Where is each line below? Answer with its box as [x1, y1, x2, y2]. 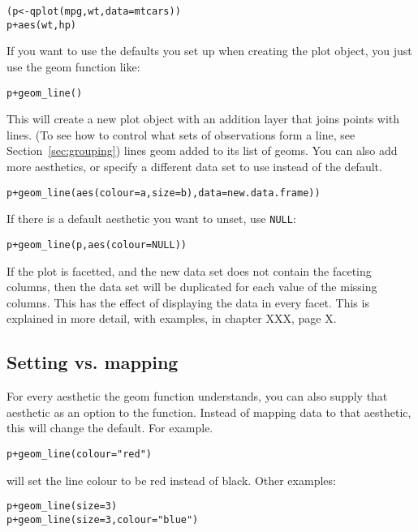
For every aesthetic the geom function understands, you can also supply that [6, 388, 388, 405]
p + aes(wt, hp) [6, 19, 76, 31]
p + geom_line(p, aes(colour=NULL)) [6, 238, 187, 251]
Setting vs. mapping [6, 350, 179, 375]
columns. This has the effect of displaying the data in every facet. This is [6, 294, 369, 311]
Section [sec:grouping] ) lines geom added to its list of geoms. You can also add [6, 142, 398, 159]
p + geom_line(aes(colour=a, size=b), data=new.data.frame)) [6, 187, 321, 199]
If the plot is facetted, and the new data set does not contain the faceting [6, 262, 372, 279]
